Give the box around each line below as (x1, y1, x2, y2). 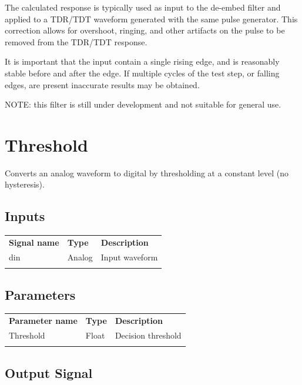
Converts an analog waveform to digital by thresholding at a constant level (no (5, 166, 288, 179)
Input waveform (100, 250, 158, 263)
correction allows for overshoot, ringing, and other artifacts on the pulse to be (5, 24, 285, 36)
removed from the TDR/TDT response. (5, 35, 147, 48)
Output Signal (5, 363, 93, 381)
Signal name (9, 236, 59, 249)
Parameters (5, 285, 76, 303)
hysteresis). (5, 178, 45, 190)
